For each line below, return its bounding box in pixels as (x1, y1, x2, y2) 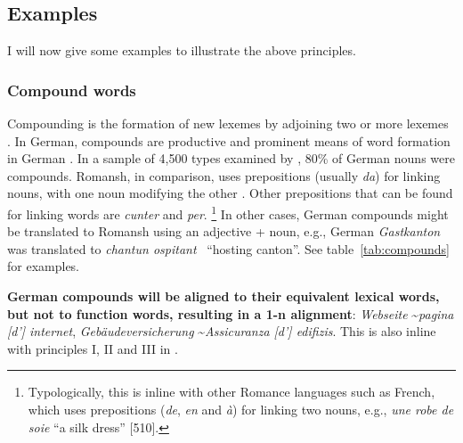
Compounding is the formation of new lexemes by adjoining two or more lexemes (7, 114, 449, 133)
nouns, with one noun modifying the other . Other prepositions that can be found (7, 184, 453, 202)
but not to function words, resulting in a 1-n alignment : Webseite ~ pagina (7, 304, 454, 323)
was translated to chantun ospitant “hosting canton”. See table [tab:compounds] (7, 239, 451, 258)
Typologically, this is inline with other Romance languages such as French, (28, 382, 435, 401)
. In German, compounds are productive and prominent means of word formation (7, 131, 451, 150)
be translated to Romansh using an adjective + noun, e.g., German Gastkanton (7, 222, 441, 241)
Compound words (7, 78, 136, 101)
